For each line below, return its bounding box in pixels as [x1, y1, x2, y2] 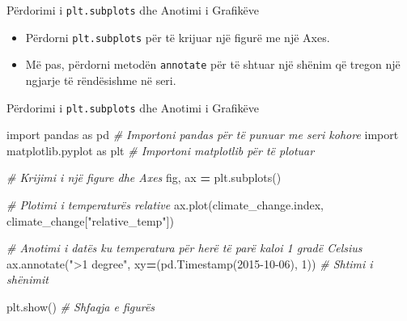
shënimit [6, 271, 49, 288]
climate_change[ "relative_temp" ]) [6, 212, 174, 229]
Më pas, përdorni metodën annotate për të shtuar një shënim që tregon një [25, 56, 401, 73]
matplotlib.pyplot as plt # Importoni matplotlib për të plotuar [6, 141, 315, 158]
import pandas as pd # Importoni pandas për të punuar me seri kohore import [6, 126, 399, 143]
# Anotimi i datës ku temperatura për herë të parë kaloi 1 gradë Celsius [6, 239, 362, 256]
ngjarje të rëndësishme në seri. [25, 71, 176, 88]
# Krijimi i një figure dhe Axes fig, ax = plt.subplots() [6, 169, 282, 186]
